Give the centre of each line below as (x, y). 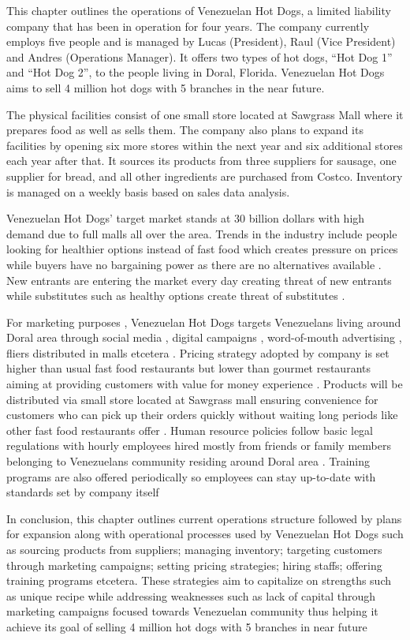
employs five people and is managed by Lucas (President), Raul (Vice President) (201, 41)
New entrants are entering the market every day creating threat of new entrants (199, 280)
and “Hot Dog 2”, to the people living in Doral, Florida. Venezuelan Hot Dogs (196, 72)
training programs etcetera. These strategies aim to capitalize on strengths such (199, 580)
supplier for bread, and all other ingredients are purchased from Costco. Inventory (205, 176)
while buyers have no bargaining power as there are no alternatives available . (194, 264)
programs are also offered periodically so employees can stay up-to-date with (191, 476)
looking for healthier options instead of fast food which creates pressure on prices (202, 249)
